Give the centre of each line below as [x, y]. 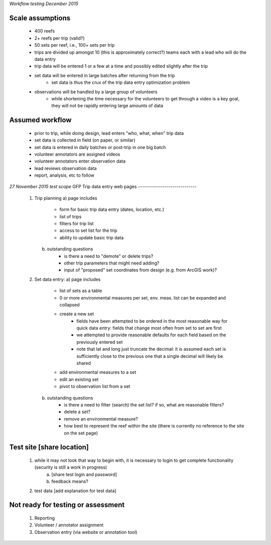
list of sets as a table [81, 291]
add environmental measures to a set [98, 372]
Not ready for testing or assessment [67, 505]
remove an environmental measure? [101, 419]
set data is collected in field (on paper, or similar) [85, 140]
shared [84, 363]
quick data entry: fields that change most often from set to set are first [149, 328]
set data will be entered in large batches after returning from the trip [105, 75]
